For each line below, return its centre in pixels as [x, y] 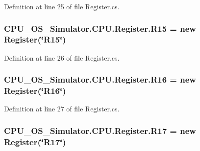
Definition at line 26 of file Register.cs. [62, 57]
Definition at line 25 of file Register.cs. [62, 6]
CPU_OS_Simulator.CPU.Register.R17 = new [100, 130]
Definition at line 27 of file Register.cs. [62, 109]
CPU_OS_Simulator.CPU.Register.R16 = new [100, 79]
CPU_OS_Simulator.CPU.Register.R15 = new [100, 28]
